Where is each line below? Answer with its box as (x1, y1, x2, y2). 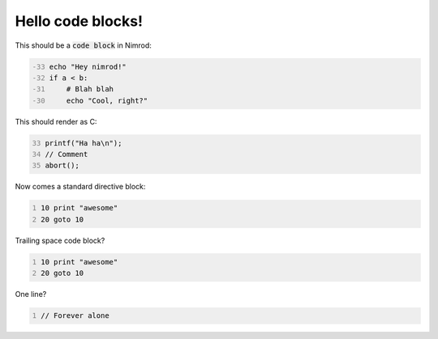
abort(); (45, 161, 80, 170)
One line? (15, 290, 47, 299)
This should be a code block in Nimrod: (15, 40, 152, 50)
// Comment (45, 150, 88, 159)
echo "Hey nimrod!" (49, 61, 127, 71)
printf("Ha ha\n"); (45, 138, 122, 147)
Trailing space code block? (15, 235, 105, 245)
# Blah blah (66, 85, 114, 94)
